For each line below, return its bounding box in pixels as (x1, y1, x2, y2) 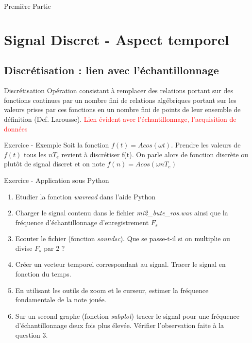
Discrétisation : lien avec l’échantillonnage (4, 63, 219, 78)
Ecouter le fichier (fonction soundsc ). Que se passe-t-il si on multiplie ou (15, 233, 230, 244)
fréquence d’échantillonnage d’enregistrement (15, 217, 149, 227)
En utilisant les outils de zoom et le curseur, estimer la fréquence (15, 285, 209, 295)
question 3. (15, 330, 48, 340)
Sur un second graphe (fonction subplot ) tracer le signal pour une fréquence (15, 310, 239, 321)
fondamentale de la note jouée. (15, 294, 106, 305)
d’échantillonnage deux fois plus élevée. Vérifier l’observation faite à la (15, 320, 224, 330)
